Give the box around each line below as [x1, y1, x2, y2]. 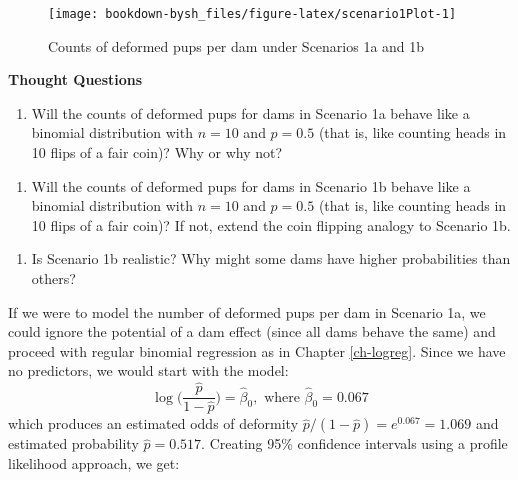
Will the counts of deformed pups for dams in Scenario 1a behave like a [31, 102, 470, 123]
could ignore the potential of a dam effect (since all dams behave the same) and [8, 321, 496, 342]
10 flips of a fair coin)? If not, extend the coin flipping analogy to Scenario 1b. [31, 214, 511, 235]
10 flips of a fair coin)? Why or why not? [31, 142, 283, 163]
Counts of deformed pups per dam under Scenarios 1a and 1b [48, 35, 425, 56]
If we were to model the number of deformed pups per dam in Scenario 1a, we [8, 301, 486, 322]
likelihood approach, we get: [8, 452, 180, 473]
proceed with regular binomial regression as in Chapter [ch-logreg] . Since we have [8, 340, 506, 361]
